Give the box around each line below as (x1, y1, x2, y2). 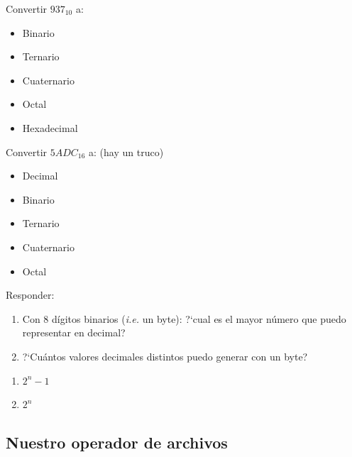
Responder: (6, 287, 55, 302)
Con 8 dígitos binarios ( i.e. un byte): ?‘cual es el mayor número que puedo (22, 311, 346, 326)
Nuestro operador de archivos (6, 431, 228, 453)
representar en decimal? (22, 325, 126, 340)
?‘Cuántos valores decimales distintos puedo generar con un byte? (22, 348, 308, 363)
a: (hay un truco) (89, 144, 164, 159)
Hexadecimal (22, 120, 78, 135)
